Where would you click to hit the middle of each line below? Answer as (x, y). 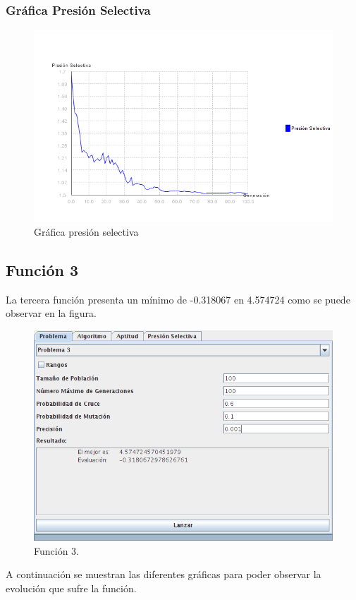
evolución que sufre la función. (71, 588)
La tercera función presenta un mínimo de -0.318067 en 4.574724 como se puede (178, 299)
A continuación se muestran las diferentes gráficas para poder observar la (164, 574)
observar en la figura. (51, 313)
